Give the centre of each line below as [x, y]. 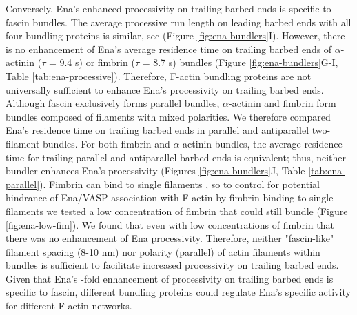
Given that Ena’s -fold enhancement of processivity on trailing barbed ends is [170, 278]
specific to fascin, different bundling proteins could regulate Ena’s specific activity [178, 292]
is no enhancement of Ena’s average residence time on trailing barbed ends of [169, 49]
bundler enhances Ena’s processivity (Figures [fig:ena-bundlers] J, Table [155, 171]
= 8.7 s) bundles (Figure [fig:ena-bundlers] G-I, [240, 62]
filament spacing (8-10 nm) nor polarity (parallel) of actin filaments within [163, 251]
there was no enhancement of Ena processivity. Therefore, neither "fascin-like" [170, 238]
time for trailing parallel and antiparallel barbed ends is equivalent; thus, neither [176, 157]
